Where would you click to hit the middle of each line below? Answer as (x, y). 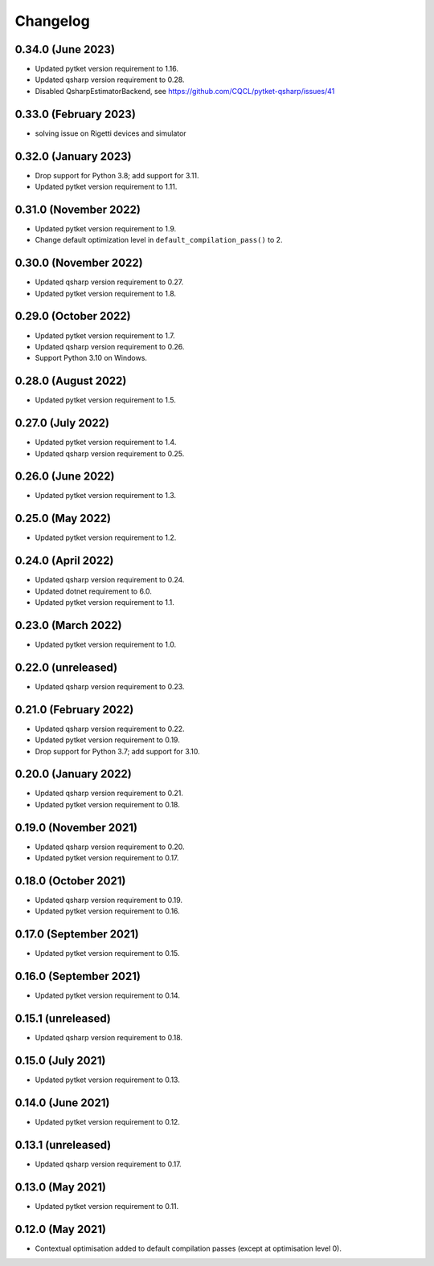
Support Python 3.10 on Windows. (91, 358)
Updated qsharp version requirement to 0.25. (110, 453)
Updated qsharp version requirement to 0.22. (110, 729)
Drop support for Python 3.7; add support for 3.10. (117, 751)
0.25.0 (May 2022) (63, 519)
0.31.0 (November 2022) (78, 209)
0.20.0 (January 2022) (73, 774)
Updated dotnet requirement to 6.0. (94, 591)
